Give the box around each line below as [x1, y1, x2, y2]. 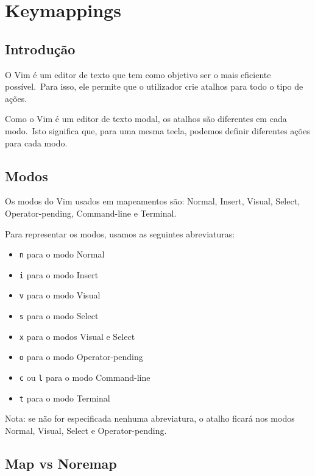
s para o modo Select [19, 309, 99, 322]
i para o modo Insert [19, 268, 99, 281]
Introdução [5, 39, 76, 58]
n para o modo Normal [19, 248, 105, 261]
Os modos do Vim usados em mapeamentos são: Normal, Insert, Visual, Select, [5, 195, 300, 207]
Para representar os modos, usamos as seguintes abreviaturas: [5, 227, 235, 240]
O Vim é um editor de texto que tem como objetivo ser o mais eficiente [5, 68, 271, 81]
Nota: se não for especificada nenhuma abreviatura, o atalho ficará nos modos [5, 412, 295, 425]
